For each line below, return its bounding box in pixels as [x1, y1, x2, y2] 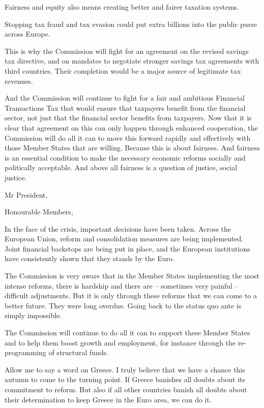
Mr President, [5, 189, 48, 200]
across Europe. [5, 28, 50, 39]
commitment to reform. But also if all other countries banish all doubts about [5, 384, 247, 394]
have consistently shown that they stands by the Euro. [5, 253, 174, 264]
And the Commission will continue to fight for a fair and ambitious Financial [5, 92, 245, 103]
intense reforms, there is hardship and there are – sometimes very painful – [5, 280, 239, 291]
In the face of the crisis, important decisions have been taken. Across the [5, 223, 231, 234]
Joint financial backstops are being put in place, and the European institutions [5, 243, 250, 254]
